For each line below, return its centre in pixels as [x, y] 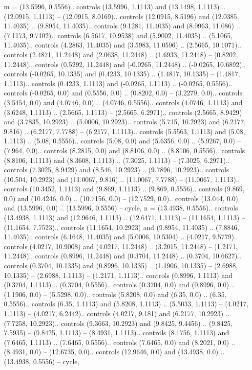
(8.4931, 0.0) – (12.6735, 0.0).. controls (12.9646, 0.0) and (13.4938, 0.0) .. [114, 352]
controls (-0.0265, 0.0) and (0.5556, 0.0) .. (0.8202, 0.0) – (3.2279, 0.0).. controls [123, 93]
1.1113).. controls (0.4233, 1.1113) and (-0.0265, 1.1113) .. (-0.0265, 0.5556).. [118, 83]
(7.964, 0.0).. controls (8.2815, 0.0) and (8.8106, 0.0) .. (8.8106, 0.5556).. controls [125, 150]
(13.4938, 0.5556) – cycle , [42, 361]
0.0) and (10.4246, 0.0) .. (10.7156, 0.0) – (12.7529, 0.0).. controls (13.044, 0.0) [121, 198]
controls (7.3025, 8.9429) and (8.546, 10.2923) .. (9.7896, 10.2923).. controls [116, 170]
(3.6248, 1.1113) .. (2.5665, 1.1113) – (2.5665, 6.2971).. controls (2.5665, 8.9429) [123, 112]
